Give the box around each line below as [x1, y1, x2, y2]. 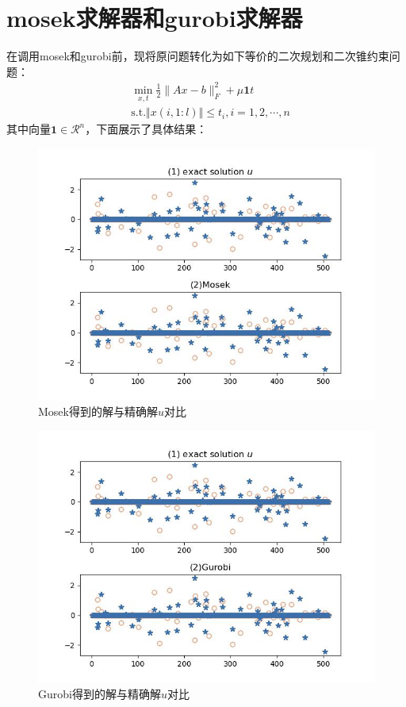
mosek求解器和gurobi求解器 [6, 2, 303, 34]
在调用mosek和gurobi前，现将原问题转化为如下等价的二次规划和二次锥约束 [6, 48, 389, 64]
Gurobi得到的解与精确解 [38, 686, 161, 702]
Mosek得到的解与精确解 [38, 403, 158, 420]
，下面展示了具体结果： [85, 121, 208, 137]
